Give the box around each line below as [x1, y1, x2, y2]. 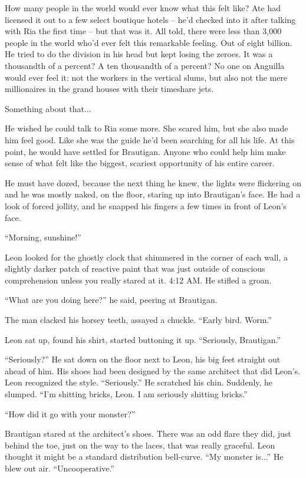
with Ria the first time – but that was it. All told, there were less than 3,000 [5, 25, 282, 37]
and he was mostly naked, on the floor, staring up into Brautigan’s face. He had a [5, 188, 301, 200]
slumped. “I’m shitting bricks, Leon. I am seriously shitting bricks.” [5, 388, 248, 400]
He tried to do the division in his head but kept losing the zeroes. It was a [5, 48, 273, 60]
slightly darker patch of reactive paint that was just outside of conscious [5, 262, 265, 275]
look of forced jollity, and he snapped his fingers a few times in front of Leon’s [5, 199, 287, 212]
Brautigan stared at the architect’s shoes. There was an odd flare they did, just [5, 427, 291, 440]
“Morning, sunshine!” [5, 231, 81, 243]
